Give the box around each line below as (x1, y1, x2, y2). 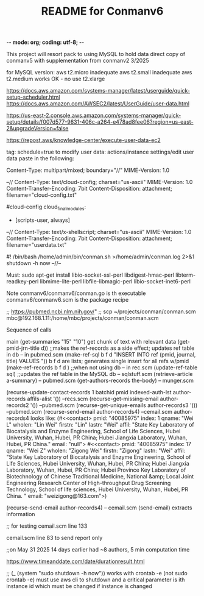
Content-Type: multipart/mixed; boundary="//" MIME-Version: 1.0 (6, 166, 170, 174)
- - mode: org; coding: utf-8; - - (6, 38, 85, 46)
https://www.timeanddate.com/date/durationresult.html (6, 558, 145, 565)
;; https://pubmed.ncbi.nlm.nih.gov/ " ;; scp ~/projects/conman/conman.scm (6, 308, 196, 315)
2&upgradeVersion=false (6, 125, 69, 132)
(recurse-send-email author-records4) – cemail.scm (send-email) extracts (6, 504, 192, 511)
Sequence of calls (6, 326, 52, 333)
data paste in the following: (6, 155, 74, 162)
